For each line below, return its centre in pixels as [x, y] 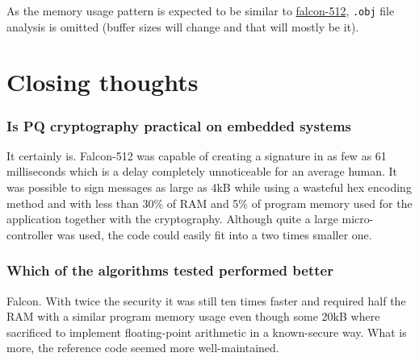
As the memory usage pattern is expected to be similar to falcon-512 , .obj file [201, 10]
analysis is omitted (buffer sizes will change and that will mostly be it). [183, 26]
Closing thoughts [103, 82]
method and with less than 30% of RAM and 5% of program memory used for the [209, 203]
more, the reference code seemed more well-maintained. [143, 348]
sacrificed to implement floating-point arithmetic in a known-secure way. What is [207, 332]
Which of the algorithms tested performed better [170, 270]
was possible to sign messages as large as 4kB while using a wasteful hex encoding [209, 187]
